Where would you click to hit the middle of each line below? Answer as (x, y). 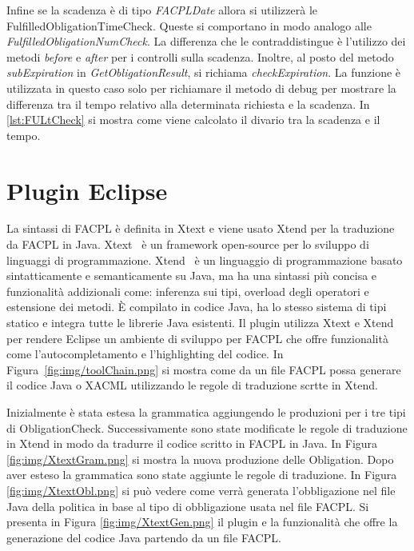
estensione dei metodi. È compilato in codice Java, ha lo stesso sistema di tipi (197, 307)
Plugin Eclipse (87, 190)
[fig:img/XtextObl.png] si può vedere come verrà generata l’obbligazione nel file (201, 490)
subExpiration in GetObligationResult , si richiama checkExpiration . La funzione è (204, 72)
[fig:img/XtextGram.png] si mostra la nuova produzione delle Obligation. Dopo (200, 459)
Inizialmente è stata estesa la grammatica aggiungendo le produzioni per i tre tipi (206, 412)
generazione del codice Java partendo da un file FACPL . (144, 537)
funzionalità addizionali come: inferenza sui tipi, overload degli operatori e (188, 291)
